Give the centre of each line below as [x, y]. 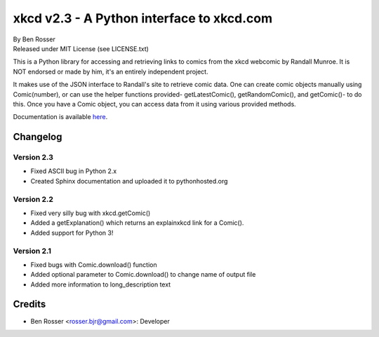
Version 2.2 [33, 199]
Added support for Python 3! [72, 233]
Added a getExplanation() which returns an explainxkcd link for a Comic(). [137, 223]
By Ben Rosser [34, 39]
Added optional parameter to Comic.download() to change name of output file [143, 275]
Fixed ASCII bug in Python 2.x [74, 171]
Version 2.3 [33, 158]
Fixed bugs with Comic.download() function [94, 264]
